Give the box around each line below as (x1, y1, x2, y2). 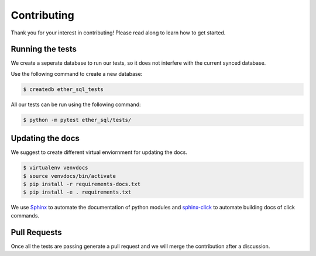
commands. (11, 212, 40, 219)
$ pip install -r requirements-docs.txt (23, 181, 140, 188)
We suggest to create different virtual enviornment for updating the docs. (11, 149, 187, 156)
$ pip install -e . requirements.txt (23, 189, 132, 195)
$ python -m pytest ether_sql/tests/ (23, 117, 132, 123)
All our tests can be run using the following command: (11, 101, 141, 108)
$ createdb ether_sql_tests (23, 86, 104, 93)
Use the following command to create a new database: (11, 70, 143, 77)
